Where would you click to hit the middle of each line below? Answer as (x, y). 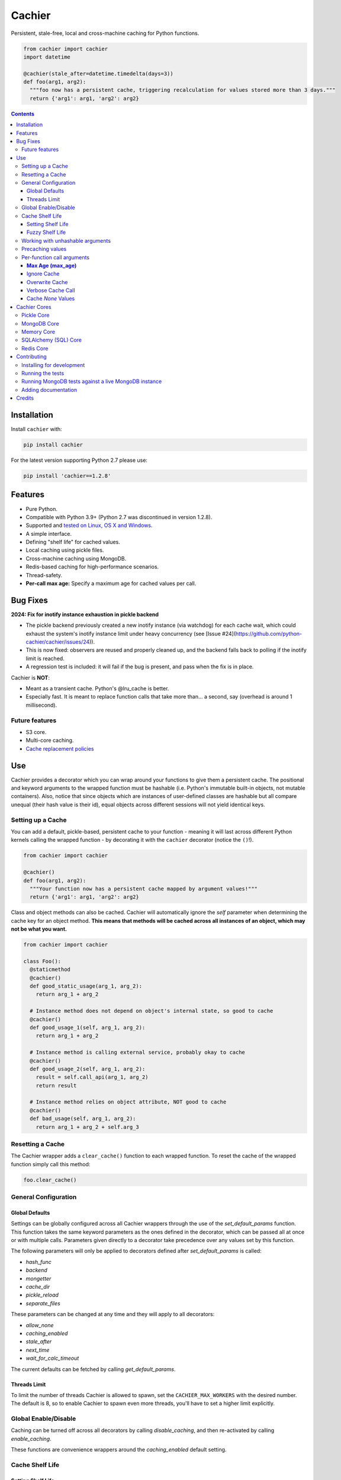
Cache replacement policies (60, 748)
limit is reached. (45, 658)
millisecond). (41, 705)
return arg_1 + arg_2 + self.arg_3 (87, 1127)
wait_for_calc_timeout (52, 1358)
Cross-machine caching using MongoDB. (76, 558)
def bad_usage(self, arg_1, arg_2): (83, 1119)
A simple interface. (49, 533)
